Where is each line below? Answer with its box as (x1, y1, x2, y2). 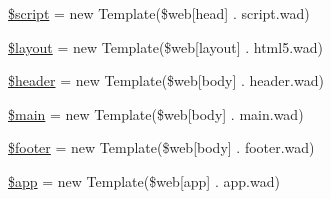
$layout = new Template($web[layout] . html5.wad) (8, 36, 324, 57)
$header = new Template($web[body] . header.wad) (8, 70, 324, 91)
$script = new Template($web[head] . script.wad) (8, 3, 310, 23)
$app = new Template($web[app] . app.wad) (8, 170, 280, 191)
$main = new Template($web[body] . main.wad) (8, 103, 304, 124)
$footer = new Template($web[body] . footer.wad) (8, 137, 315, 158)
